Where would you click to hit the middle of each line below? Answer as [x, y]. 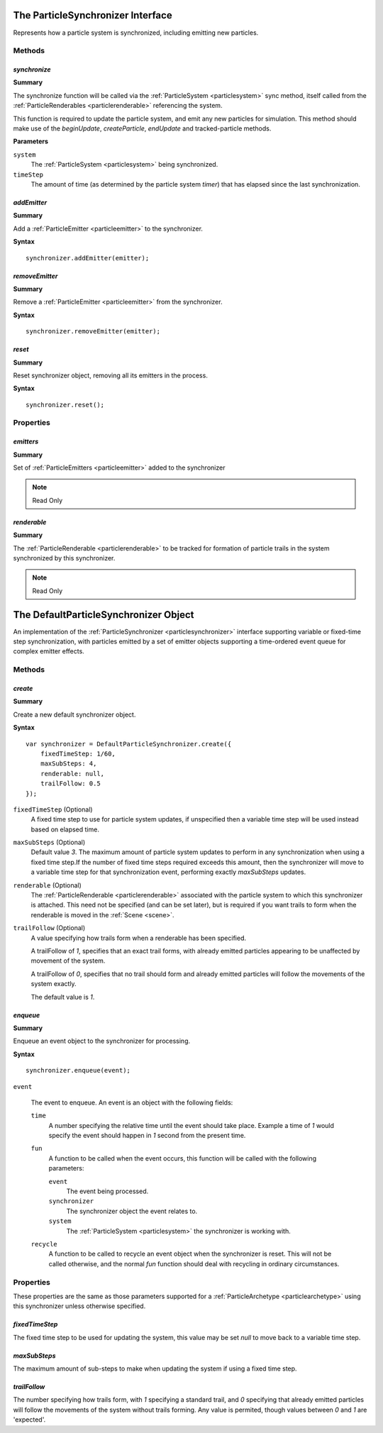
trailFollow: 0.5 [70, 784]
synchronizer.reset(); [65, 405]
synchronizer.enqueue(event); [78, 1070]
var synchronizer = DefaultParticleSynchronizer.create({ [129, 744]
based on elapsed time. [65, 829]
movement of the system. [68, 961]
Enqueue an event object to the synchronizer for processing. [102, 1041]
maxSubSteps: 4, [68, 764]
